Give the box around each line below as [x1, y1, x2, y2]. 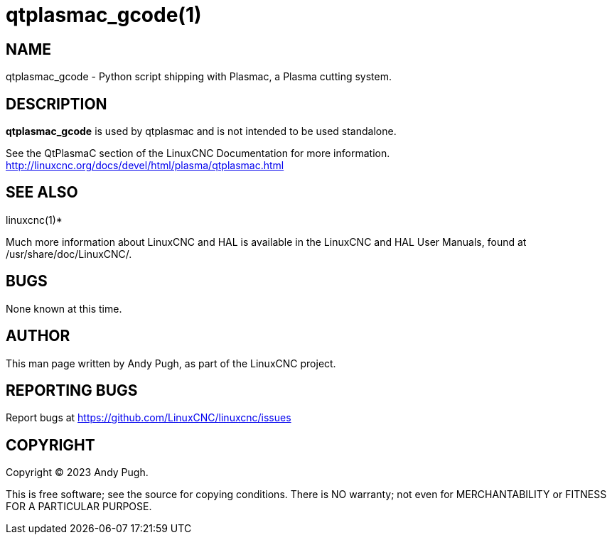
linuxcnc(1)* [6, 213, 63, 226]
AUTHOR [6, 327, 70, 345]
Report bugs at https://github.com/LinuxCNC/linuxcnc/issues [6, 411, 291, 424]
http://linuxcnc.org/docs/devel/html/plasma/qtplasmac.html [6, 159, 284, 172]
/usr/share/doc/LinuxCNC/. [6, 247, 132, 260]
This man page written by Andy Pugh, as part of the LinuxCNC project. [6, 357, 336, 369]
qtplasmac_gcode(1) [6, 3, 202, 27]
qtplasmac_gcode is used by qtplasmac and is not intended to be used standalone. [6, 125, 397, 138]
